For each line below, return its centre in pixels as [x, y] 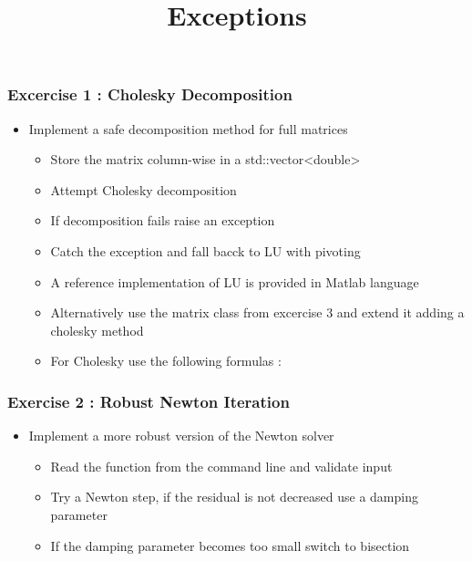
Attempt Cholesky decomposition [144, 189]
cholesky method [97, 330]
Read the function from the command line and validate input [221, 466]
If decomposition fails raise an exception [163, 220]
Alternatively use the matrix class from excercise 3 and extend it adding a [257, 312]
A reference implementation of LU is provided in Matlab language [235, 281]
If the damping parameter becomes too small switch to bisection [230, 545]
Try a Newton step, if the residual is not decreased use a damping [234, 497]
